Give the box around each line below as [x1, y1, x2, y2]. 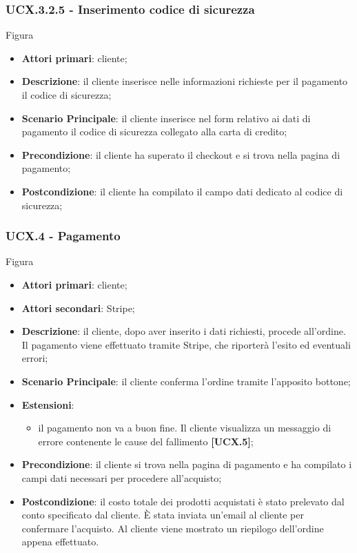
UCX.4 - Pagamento [6, 227, 121, 244]
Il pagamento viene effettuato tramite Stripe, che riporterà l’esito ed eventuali [21, 337, 351, 351]
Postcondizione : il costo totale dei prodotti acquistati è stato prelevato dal [21, 494, 345, 508]
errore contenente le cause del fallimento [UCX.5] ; [38, 434, 254, 448]
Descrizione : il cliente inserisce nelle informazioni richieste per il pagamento [21, 74, 348, 88]
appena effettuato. [21, 534, 99, 549]
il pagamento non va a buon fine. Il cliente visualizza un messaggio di [38, 420, 331, 435]
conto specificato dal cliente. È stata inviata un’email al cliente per [21, 507, 304, 522]
